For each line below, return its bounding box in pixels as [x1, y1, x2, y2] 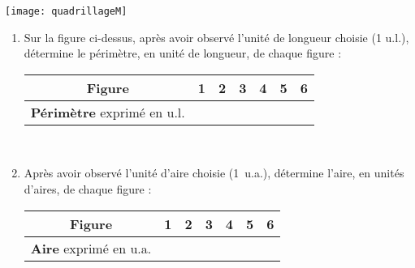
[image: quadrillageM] [5, 6, 128, 17]
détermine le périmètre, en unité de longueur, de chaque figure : [24, 45, 342, 62]
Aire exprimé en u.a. [30, 238, 152, 257]
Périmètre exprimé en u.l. [30, 102, 185, 121]
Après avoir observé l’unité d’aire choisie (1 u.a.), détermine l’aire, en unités [24, 164, 404, 181]
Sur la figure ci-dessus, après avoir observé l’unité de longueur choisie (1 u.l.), [24, 28, 409, 45]
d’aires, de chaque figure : [24, 181, 152, 198]
